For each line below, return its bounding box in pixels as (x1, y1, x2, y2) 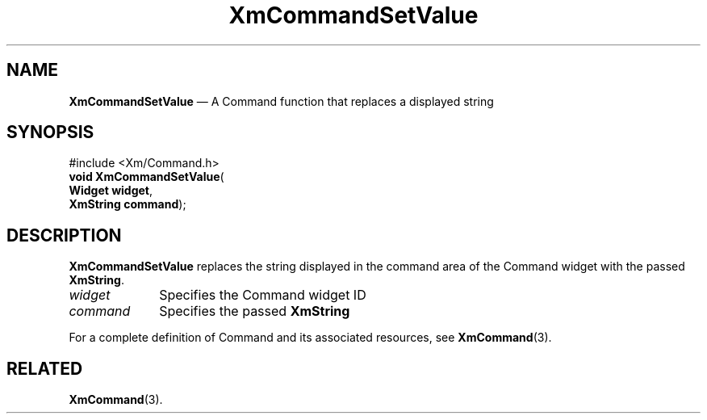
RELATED (6, 358, 83, 379)
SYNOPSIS (6, 122, 94, 143)
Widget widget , (69, 183, 153, 198)
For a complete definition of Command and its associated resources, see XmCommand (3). (69, 330, 552, 345)
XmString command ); (69, 197, 186, 212)
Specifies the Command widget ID (159, 287, 366, 304)
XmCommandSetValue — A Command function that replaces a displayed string (69, 94, 494, 108)
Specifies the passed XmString (159, 303, 350, 320)
